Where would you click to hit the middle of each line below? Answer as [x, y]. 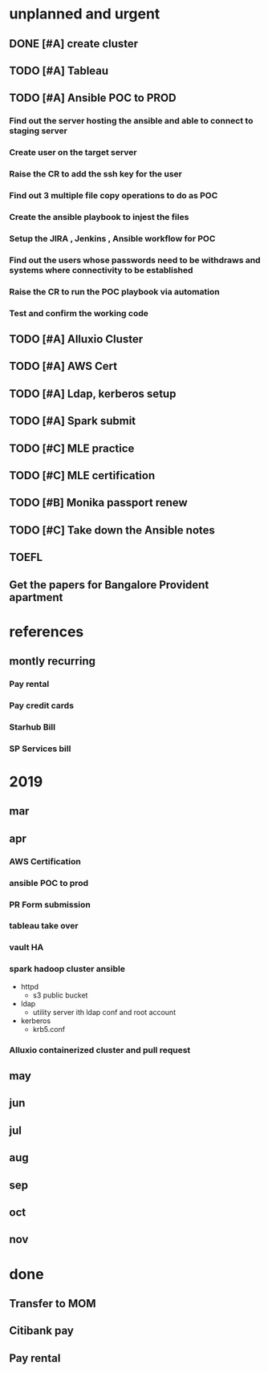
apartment [36, 597]
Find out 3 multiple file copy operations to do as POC [114, 196]
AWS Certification [45, 861]
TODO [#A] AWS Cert [63, 366]
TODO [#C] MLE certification [82, 475]
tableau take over [44, 926]
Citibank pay [42, 1331]
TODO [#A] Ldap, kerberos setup [93, 394]
